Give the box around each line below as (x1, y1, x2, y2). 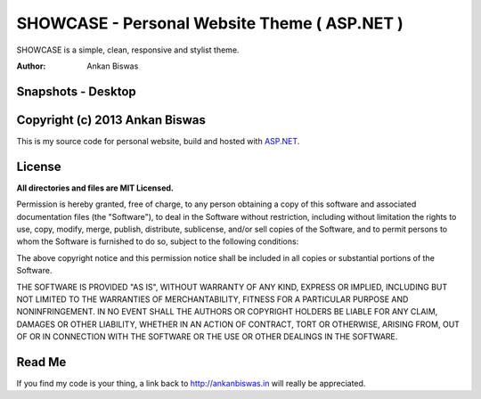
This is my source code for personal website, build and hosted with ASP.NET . (16, 135, 300, 146)
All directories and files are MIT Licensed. (16, 183, 174, 193)
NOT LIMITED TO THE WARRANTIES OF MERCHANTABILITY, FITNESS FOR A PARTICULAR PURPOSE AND (16, 294, 409, 305)
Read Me (16, 354, 67, 370)
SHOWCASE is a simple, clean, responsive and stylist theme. (16, 45, 240, 55)
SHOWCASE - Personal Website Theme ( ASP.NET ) (16, 13, 404, 33)
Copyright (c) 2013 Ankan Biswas (16, 112, 207, 127)
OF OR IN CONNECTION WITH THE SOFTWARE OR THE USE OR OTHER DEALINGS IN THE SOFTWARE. (16, 331, 398, 342)
